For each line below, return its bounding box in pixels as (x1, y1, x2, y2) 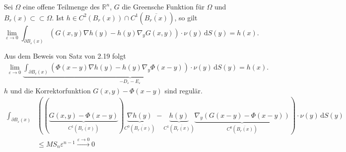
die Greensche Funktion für (122, 1, 205, 11)
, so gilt (174, 12, 198, 22)
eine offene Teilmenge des (23, 1, 100, 11)
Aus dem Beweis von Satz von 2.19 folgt (4, 51, 126, 61)
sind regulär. (164, 85, 203, 95)
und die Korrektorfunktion (10, 85, 91, 95)
